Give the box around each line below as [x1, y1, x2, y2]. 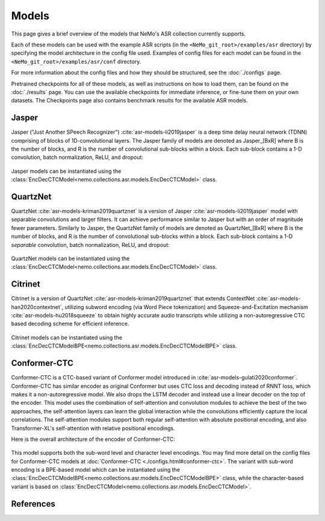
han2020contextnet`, [11, 303, 64, 310]
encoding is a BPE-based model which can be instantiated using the [11, 466, 181, 473]
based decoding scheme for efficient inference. [11, 320, 129, 328]
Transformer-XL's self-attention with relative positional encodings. [11, 425, 175, 432]
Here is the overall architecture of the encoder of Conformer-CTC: [11, 435, 176, 443]
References [11, 499, 55, 509]
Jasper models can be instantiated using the [11, 167, 122, 175]
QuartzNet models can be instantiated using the [11, 255, 130, 262]
